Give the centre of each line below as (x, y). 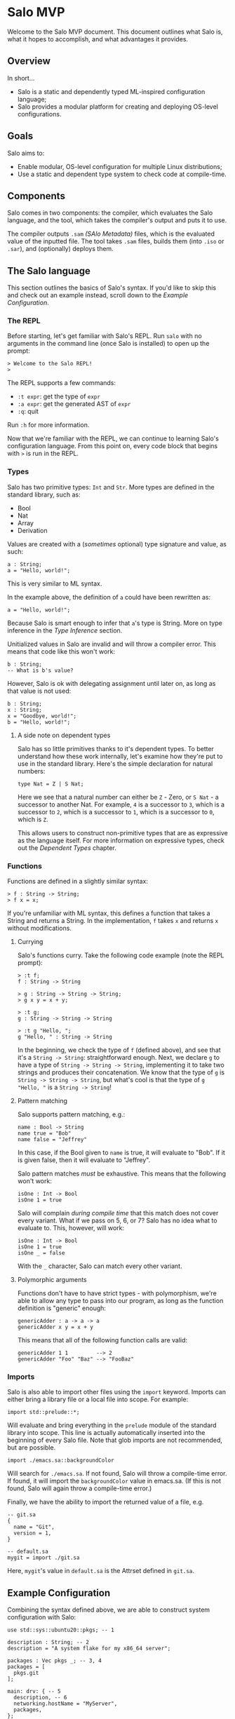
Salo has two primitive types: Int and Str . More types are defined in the (111, 487)
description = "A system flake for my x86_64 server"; (89, 1649)
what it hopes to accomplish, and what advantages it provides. (98, 39)
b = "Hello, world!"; (39, 722)
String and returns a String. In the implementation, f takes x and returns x (113, 921)
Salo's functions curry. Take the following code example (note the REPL (121, 955)
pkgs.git (26, 1673)
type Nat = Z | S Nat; (51, 784)
